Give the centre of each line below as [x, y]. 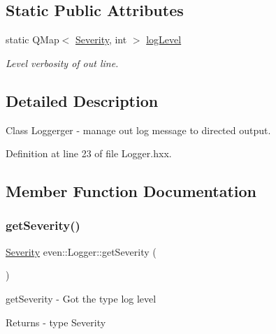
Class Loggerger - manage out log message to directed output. [138, 130]
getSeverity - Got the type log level [81, 298]
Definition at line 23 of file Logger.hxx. [89, 153]
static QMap [32, 39]
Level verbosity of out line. [62, 63]
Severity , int [101, 39]
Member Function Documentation [131, 191]
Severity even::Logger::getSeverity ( [81, 251]
